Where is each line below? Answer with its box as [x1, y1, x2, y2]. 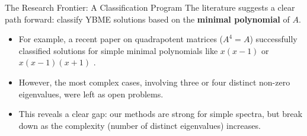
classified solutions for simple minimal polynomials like [18, 44, 218, 56]
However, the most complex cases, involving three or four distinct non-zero [18, 75, 290, 88]
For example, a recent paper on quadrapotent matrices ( [18, 33, 223, 45]
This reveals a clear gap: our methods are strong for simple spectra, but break [18, 107, 303, 120]
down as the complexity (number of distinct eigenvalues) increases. [18, 119, 261, 131]
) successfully [250, 33, 298, 45]
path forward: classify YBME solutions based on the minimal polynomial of [5, 12, 290, 25]
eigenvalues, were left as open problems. [18, 87, 164, 100]
